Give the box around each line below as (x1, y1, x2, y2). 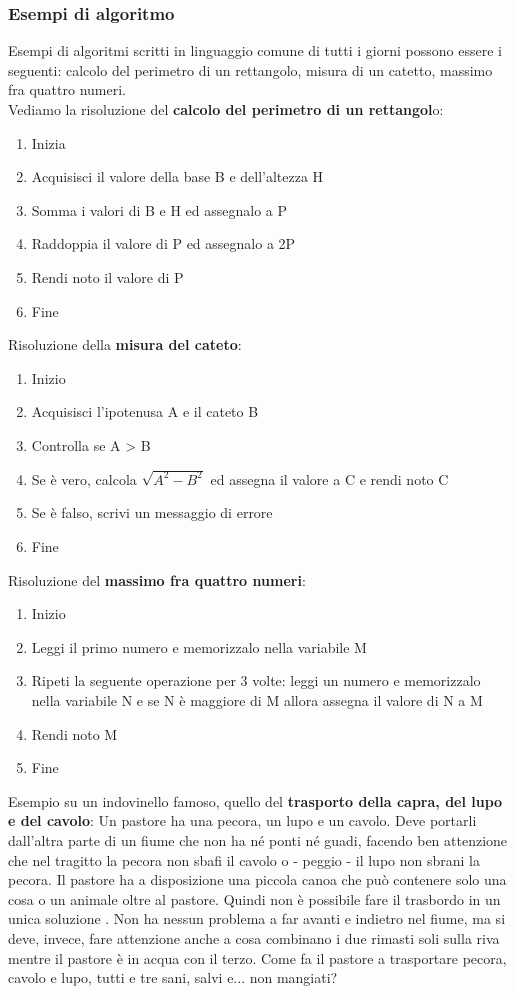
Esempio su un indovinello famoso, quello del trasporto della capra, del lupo (8, 790, 503, 811)
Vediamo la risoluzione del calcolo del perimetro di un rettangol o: (8, 99, 444, 119)
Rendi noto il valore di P (31, 266, 184, 287)
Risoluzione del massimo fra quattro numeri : (8, 569, 306, 590)
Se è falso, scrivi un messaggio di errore (31, 502, 273, 523)
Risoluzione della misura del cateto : (8, 334, 242, 355)
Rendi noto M (31, 723, 118, 744)
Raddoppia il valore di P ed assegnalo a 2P (31, 233, 296, 254)
